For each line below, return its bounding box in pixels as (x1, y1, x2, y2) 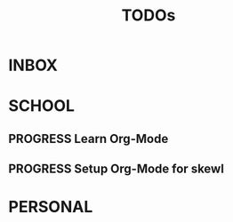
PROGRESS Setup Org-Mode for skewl (8, 162, 224, 177)
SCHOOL (8, 96, 75, 116)
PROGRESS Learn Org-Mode (8, 131, 169, 147)
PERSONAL (8, 197, 93, 218)
